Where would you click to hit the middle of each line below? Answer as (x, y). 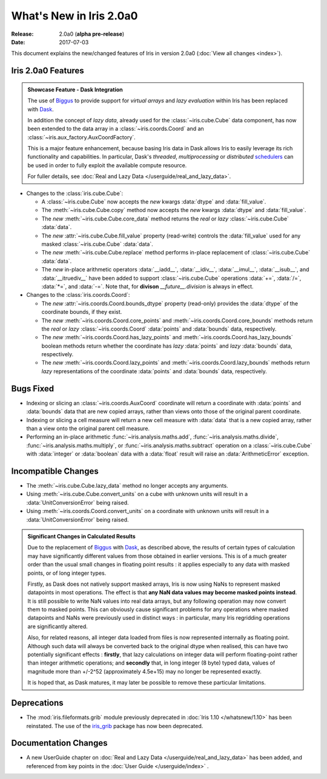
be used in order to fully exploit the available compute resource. (107, 165)
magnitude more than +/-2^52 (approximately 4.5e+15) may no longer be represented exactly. (144, 671)
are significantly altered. (58, 626)
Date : (18, 42)
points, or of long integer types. (67, 573)
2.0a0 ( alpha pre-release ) (92, 34)
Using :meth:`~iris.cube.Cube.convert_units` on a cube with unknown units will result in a (137, 494)
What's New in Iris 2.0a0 (74, 16)
